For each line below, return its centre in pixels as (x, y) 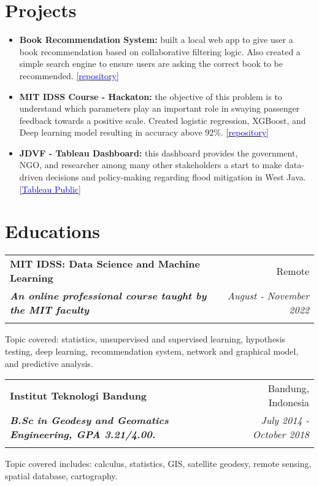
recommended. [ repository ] (69, 75)
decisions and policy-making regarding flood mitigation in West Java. (176, 177)
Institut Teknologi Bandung (79, 395)
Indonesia (289, 403)
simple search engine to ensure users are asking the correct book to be (151, 64)
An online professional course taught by (108, 296)
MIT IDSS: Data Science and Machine (105, 264)
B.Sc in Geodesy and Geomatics (89, 420)
